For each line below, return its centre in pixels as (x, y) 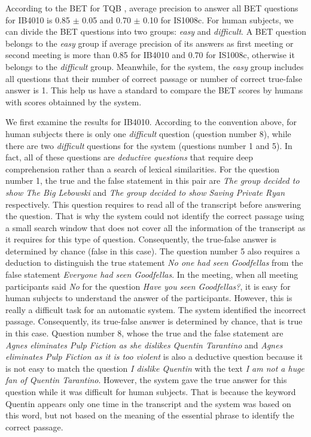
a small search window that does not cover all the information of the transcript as (155, 227)
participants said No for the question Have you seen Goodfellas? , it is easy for (148, 286)
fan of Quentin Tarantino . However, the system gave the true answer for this (146, 380)
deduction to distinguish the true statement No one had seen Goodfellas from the (154, 262)
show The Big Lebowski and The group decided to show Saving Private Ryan (145, 192)
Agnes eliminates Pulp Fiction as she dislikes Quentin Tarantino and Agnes (144, 345)
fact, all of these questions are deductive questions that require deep (129, 157)
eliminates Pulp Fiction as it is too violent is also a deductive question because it (154, 356)
